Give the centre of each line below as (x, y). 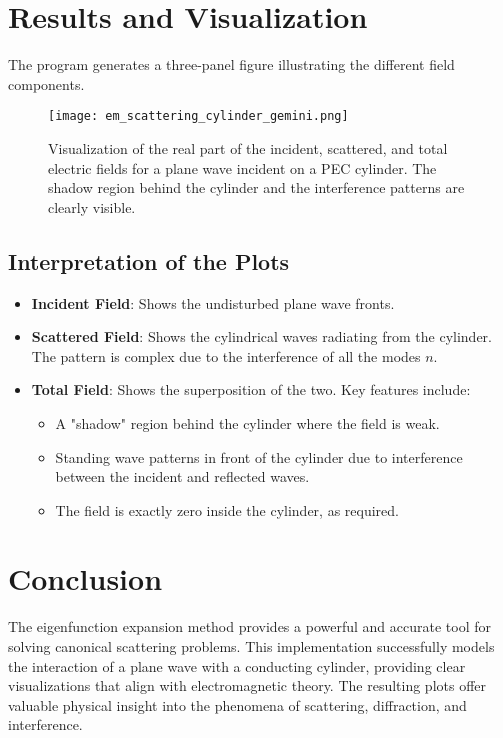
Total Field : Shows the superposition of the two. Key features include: (251, 389)
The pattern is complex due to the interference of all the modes (226, 355)
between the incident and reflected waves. (182, 476)
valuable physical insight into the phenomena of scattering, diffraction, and (237, 704)
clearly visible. (92, 206)
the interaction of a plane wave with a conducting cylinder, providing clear (237, 665)
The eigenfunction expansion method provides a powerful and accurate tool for (249, 626)
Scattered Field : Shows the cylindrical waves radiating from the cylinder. (262, 336)
